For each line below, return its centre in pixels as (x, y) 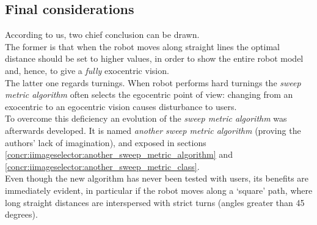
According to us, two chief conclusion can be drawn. (102, 35)
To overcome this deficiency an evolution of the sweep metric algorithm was (146, 118)
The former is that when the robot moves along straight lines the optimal (143, 46)
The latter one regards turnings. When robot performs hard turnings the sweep (153, 82)
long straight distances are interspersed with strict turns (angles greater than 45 (155, 202)
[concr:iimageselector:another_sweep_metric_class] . (102, 166)
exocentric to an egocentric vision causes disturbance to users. (121, 106)
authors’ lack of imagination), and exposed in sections (106, 142)
